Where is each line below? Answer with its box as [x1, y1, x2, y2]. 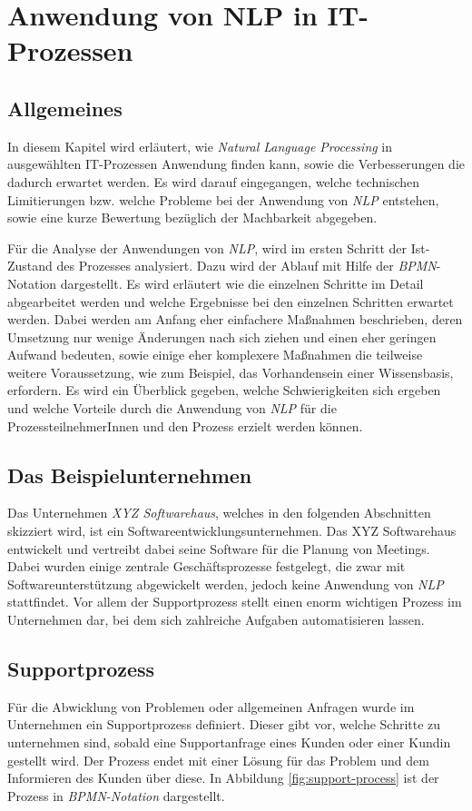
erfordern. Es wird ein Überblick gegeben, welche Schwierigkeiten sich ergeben [7, 381, 441, 400]
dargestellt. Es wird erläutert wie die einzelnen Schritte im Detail [60, 273, 424, 292]
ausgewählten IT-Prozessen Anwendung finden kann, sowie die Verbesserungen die [7, 154, 465, 173]
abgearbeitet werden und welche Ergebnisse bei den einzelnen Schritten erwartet [7, 292, 454, 311]
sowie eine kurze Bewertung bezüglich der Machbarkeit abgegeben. [7, 208, 378, 227]
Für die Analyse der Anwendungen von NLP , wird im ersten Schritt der [7, 238, 408, 257]
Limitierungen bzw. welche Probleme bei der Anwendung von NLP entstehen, [7, 190, 439, 209]
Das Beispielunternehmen [7, 460, 252, 489]
